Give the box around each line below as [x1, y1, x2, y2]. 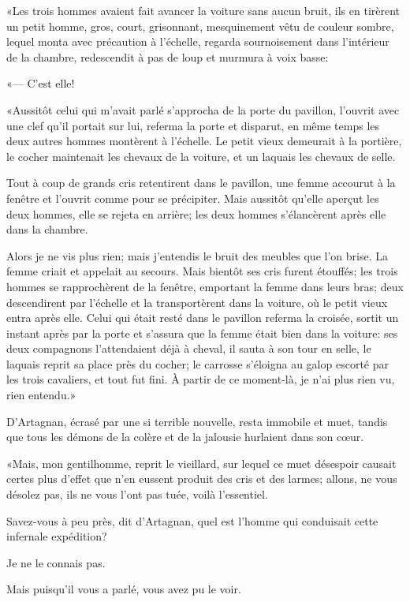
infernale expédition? [6, 528, 107, 544]
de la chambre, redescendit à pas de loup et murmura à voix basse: [6, 48, 329, 65]
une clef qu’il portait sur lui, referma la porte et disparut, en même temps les [6, 117, 380, 133]
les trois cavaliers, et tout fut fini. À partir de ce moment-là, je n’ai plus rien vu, [6, 371, 395, 387]
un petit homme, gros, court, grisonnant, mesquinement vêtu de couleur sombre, [6, 17, 394, 34]
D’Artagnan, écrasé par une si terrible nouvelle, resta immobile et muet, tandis [6, 413, 388, 429]
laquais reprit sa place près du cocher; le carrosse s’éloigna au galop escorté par [6, 355, 389, 372]
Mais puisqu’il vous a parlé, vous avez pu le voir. [6, 581, 241, 597]
